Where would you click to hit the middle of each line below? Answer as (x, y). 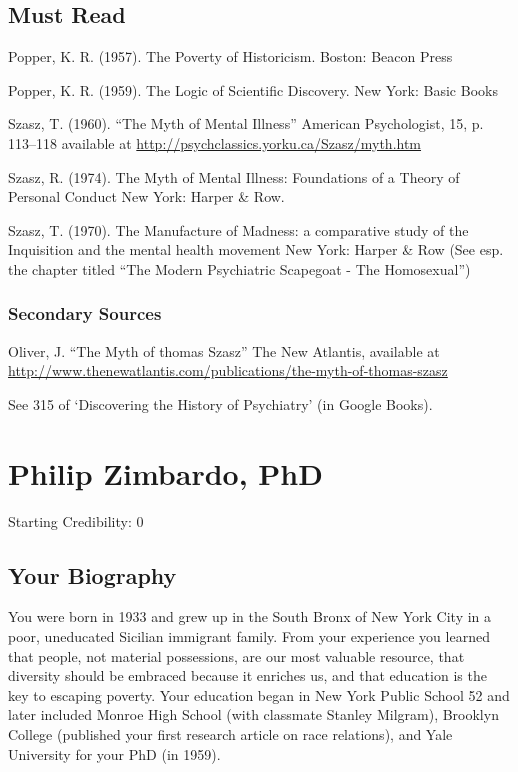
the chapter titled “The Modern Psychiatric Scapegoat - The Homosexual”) (239, 268)
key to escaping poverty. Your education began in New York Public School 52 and (259, 694)
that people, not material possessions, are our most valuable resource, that (236, 655)
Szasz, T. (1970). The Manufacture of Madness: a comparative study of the (238, 229)
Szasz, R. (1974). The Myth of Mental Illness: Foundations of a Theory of (234, 176)
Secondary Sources (85, 313)
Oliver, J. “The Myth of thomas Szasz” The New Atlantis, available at (224, 350)
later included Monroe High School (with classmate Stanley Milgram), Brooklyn (253, 714)
